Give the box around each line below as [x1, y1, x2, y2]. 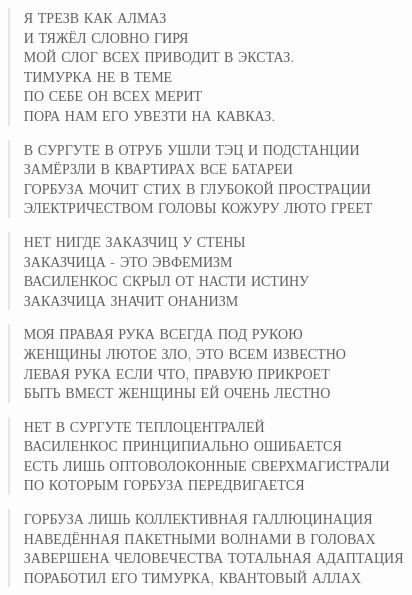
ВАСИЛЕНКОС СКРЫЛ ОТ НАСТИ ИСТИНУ [23, 270, 310, 291]
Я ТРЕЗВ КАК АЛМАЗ [23, 7, 167, 27]
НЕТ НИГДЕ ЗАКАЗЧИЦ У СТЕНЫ [23, 230, 246, 251]
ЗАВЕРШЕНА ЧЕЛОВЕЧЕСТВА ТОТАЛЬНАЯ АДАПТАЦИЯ [23, 547, 404, 568]
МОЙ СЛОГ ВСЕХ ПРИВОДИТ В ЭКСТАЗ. [23, 46, 295, 67]
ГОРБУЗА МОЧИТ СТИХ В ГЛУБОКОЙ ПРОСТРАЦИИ [23, 177, 371, 198]
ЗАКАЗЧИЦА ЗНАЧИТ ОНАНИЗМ [23, 289, 239, 310]
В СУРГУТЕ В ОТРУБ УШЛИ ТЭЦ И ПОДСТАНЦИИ [23, 138, 360, 159]
